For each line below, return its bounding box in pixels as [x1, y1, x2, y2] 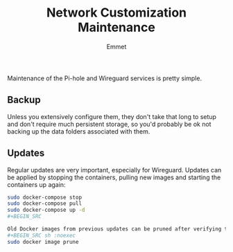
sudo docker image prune [7, 238, 79, 245]
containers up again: [7, 180, 66, 188]
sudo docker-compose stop [7, 194, 82, 201]
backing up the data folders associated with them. [7, 127, 150, 136]
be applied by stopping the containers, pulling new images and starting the [7, 173, 221, 181]
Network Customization [46, 5, 187, 21]
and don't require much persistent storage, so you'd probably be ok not [7, 120, 212, 128]
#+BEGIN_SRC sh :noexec [7, 232, 76, 239]
